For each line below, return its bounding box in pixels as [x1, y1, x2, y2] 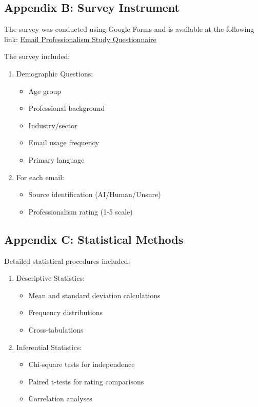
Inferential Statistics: [16, 341, 82, 352]
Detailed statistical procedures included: [4, 255, 130, 266]
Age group [28, 85, 62, 96]
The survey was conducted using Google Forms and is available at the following [4, 24, 254, 34]
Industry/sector [28, 120, 77, 130]
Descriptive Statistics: [16, 273, 85, 283]
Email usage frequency [28, 137, 100, 148]
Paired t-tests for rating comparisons [28, 376, 144, 386]
